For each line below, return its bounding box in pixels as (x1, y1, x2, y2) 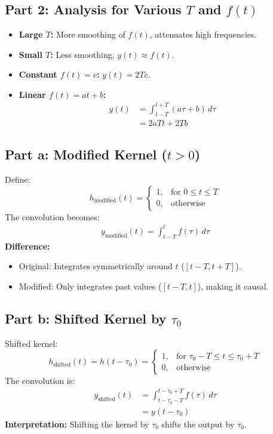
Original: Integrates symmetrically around (19, 260, 173, 272)
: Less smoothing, (50, 48, 115, 60)
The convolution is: (5, 374, 75, 387)
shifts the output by (161, 417, 235, 430)
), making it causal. (197, 279, 269, 292)
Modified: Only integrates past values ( (19, 279, 162, 292)
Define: (5, 173, 30, 186)
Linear (19, 88, 46, 100)
